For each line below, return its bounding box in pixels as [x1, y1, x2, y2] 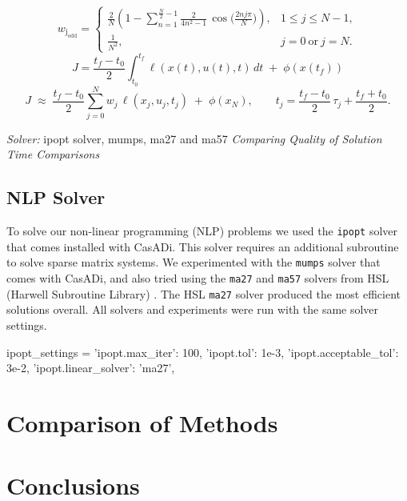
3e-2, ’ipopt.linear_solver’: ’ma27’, [6, 359, 175, 376]
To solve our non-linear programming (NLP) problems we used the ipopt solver [6, 222, 397, 239]
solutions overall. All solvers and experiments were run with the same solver [6, 301, 379, 318]
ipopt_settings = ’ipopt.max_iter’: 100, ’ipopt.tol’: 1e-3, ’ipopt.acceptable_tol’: [6, 343, 399, 360]
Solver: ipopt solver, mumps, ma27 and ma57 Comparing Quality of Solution [6, 130, 382, 146]
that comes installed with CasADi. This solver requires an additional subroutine [6, 238, 399, 255]
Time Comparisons [6, 146, 100, 162]
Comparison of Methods [6, 406, 278, 439]
